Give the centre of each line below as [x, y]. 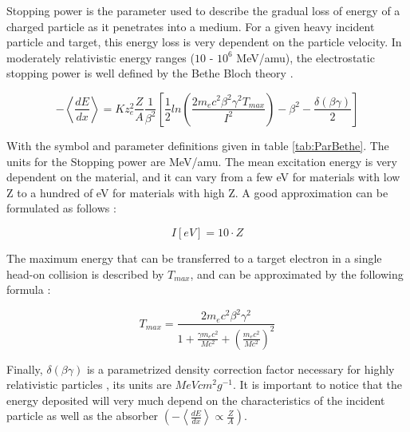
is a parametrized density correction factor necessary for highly [240, 369]
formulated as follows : [61, 208]
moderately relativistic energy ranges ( [101, 57]
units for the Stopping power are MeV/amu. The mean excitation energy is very [202, 161]
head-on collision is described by [85, 273]
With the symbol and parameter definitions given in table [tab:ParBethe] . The [198, 145]
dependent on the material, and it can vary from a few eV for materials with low [203, 177]
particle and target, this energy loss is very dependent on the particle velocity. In [204, 42]
